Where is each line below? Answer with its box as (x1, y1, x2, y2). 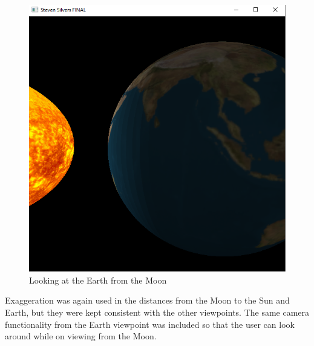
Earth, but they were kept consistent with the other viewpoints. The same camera (5, 306, 310, 319)
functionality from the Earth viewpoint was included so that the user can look (5, 318, 295, 330)
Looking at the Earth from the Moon (29, 273, 167, 286)
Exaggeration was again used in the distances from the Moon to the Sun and (5, 294, 290, 307)
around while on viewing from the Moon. (5, 330, 157, 342)
